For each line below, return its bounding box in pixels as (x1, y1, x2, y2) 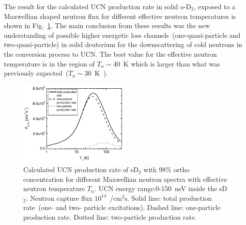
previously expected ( (4, 68, 69, 78)
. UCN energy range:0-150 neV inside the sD (94, 183, 228, 193)
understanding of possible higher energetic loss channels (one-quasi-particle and (4, 30, 241, 40)
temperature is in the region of (4, 58, 95, 68)
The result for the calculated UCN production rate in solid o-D (4, 1, 191, 11)
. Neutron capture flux (26, 193, 92, 203)
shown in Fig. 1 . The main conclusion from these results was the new (4, 20, 210, 31)
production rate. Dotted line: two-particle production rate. (23, 212, 197, 222)
